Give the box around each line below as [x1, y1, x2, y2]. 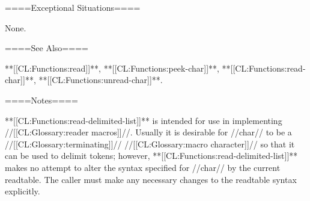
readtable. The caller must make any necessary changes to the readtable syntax [5, 173, 297, 185]
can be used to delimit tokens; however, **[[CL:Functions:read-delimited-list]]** [5, 149, 298, 162]
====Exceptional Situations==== [5, 1, 141, 13]
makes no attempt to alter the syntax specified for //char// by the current [5, 161, 281, 173]
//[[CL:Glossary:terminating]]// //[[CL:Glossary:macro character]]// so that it [5, 137, 295, 150]
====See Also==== [5, 42, 88, 54]
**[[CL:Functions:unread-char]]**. [38, 73, 163, 86]
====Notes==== [5, 93, 78, 106]
